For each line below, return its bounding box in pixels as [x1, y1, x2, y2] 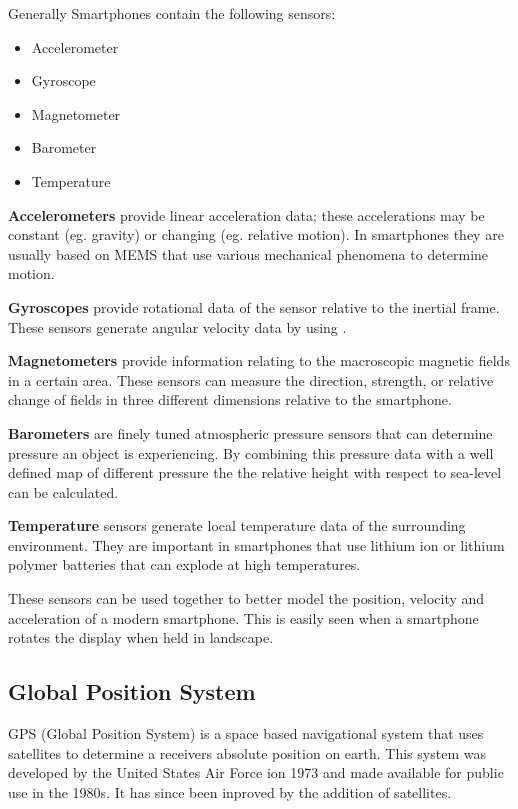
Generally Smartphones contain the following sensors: [8, 3, 336, 23]
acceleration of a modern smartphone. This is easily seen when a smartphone [8, 607, 479, 628]
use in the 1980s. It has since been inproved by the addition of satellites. [8, 781, 452, 802]
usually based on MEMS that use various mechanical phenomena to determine [8, 243, 489, 264]
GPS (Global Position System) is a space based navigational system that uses [8, 723, 484, 744]
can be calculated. [8, 481, 119, 502]
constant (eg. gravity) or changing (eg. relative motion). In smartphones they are [8, 224, 504, 245]
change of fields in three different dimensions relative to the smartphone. [8, 389, 452, 410]
